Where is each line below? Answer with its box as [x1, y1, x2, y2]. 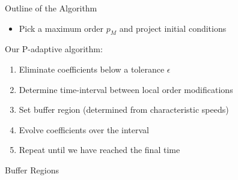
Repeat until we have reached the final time [19, 143, 180, 156]
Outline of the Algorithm [5, 2, 97, 14]
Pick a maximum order [19, 22, 104, 34]
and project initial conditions [119, 22, 227, 34]
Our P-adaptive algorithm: [5, 43, 103, 55]
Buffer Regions [5, 163, 59, 176]
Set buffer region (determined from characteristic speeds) [19, 103, 229, 116]
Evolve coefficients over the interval [19, 123, 149, 136]
